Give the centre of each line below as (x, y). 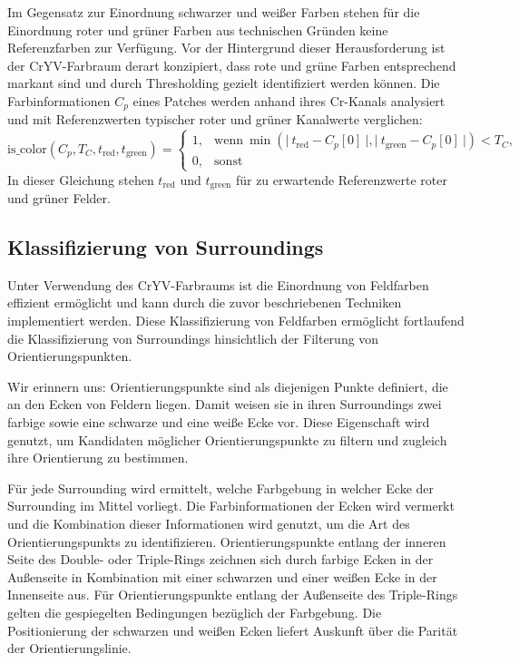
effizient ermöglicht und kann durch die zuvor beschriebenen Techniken (205, 302)
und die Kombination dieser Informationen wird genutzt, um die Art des (209, 523)
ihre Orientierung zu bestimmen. (98, 458)
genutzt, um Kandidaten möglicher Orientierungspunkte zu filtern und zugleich (227, 439)
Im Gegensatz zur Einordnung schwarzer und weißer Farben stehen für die (214, 12)
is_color (27, 149)
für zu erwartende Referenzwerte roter (341, 179)
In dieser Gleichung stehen (81, 179)
